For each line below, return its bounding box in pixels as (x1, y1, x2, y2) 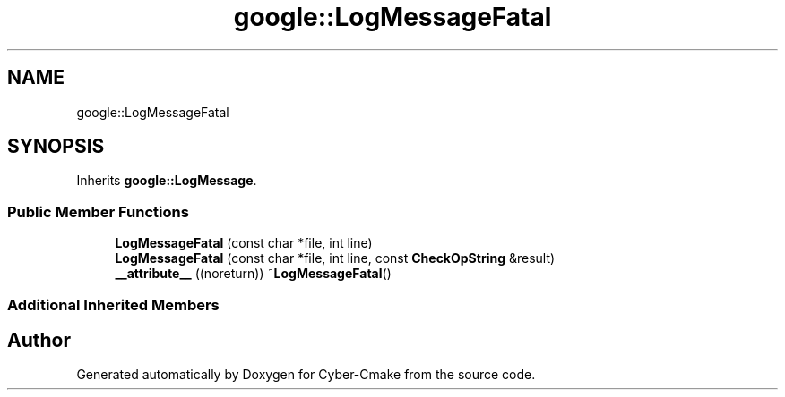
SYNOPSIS (7, 135, 105, 158)
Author (7, 328, 71, 351)
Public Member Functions (7, 202, 189, 221)
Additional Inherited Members (7, 295, 220, 314)
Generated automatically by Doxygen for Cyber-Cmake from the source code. (76, 367, 536, 383)
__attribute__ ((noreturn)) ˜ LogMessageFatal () (115, 266, 392, 282)
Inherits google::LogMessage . (76, 173, 257, 189)
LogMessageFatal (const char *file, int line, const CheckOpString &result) (115, 250, 556, 266)
